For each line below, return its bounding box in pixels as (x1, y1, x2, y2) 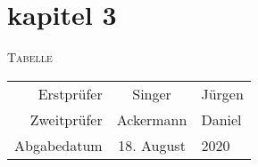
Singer (132, 83, 171, 104)
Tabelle (7, 48, 53, 67)
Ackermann (116, 108, 187, 130)
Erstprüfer (37, 83, 103, 104)
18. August (118, 134, 186, 155)
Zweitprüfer (29, 108, 103, 130)
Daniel (201, 108, 242, 130)
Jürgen (201, 83, 244, 104)
